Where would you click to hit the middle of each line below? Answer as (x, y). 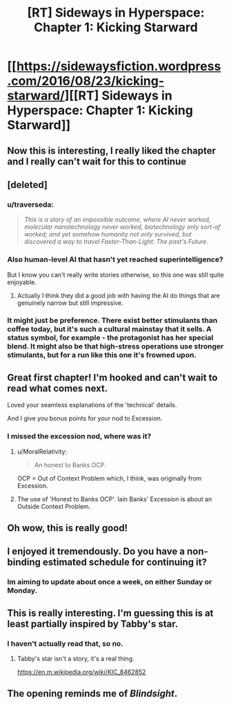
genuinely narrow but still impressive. (70, 303)
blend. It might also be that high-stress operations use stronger (115, 346)
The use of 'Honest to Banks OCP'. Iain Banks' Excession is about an (114, 499)
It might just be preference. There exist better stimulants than (112, 321)
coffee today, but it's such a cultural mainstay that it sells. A (110, 329)
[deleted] (28, 185)
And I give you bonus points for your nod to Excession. (85, 418)
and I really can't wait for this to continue (97, 161)
